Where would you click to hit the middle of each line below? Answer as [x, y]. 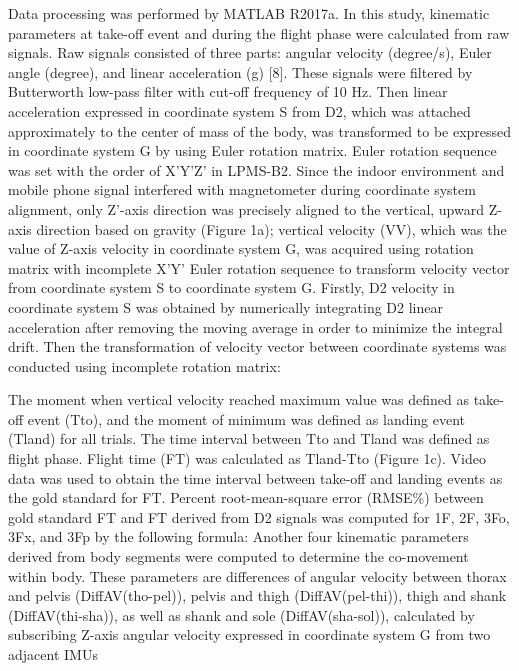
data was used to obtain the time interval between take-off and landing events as [255, 477]
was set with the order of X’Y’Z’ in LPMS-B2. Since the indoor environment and [256, 169]
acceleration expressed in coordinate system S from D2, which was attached [239, 110]
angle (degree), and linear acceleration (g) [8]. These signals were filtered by [240, 71]
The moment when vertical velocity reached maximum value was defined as [238, 399]
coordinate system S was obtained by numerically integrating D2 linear [225, 306]
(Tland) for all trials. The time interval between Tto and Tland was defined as [249, 438]
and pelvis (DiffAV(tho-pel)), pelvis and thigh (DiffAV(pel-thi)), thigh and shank [257, 595]
